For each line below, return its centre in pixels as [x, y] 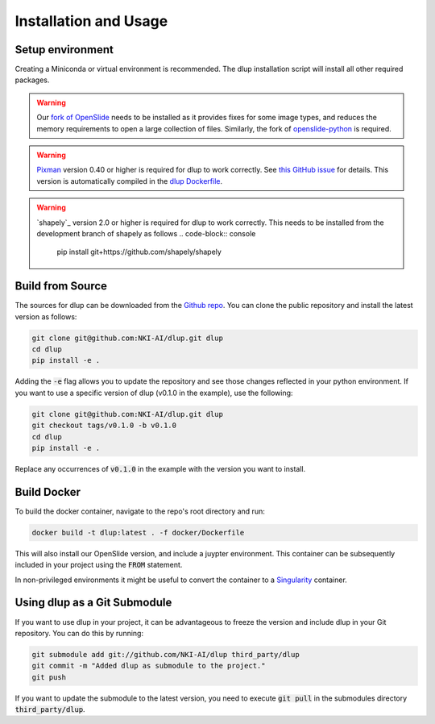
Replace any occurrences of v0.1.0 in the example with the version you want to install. [160, 468]
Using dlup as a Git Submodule [93, 603]
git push [49, 677]
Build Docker [48, 492]
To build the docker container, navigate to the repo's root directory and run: [140, 511]
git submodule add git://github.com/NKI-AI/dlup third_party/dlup [166, 654]
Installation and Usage [91, 21]
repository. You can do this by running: [79, 633]
